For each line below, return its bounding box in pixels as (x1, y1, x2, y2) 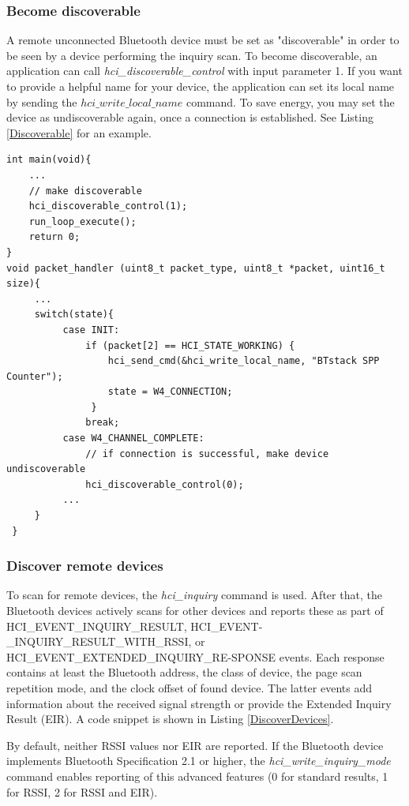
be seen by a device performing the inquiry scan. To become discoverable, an (6, 47, 377, 63)
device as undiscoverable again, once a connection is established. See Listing (6, 109, 373, 126)
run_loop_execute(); (28, 216, 137, 227)
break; (85, 417, 120, 429)
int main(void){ (6, 154, 92, 166)
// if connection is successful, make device (85, 448, 329, 459)
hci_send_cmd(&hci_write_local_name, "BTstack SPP (107, 355, 380, 367)
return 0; (28, 231, 81, 243)
